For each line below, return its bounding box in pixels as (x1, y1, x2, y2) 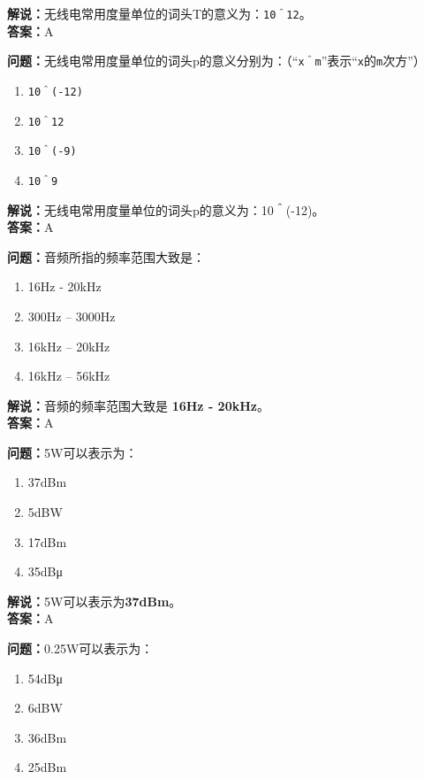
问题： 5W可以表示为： (7, 443, 138, 461)
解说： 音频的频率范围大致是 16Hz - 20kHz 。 (7, 396, 269, 414)
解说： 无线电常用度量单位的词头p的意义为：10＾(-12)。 (7, 200, 325, 219)
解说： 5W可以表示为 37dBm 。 (7, 591, 182, 610)
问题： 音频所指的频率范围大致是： (7, 247, 205, 266)
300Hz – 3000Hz (27, 306, 116, 325)
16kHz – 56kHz (27, 366, 110, 385)
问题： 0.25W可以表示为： (7, 639, 154, 658)
